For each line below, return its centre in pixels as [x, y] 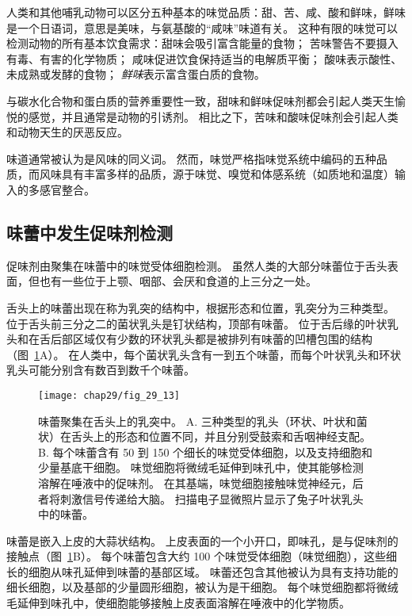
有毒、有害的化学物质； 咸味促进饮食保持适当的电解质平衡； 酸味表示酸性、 [204, 58]
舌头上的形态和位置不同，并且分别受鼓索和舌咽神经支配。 [221, 436]
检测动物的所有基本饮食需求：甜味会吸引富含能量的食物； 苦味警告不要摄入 [202, 43]
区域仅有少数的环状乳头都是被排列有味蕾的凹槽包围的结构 [222, 339]
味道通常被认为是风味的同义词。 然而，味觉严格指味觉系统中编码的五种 [191, 158]
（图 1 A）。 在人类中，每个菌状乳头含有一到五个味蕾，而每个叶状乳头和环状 [204, 354]
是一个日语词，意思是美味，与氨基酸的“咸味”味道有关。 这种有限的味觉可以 [202, 27]
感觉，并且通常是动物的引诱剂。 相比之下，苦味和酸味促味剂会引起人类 [213, 116]
